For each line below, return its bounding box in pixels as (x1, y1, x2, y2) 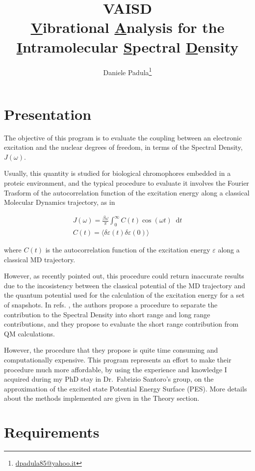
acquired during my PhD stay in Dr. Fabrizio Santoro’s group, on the (4, 374, 214, 384)
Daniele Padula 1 (103, 65, 152, 77)
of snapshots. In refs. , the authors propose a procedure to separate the (4, 299, 218, 309)
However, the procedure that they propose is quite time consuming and (4, 345, 218, 355)
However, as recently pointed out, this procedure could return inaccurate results (4, 271, 244, 281)
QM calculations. (4, 328, 55, 338)
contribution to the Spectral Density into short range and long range (4, 309, 210, 319)
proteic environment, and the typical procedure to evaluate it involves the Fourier (4, 178, 249, 188)
